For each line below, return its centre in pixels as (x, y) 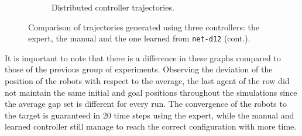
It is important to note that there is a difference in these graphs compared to (143, 57)
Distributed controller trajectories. (113, 7)
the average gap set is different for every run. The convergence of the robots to (146, 104)
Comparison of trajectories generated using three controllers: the (144, 27)
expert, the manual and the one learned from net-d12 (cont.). (139, 38)
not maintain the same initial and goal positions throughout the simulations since (151, 92)
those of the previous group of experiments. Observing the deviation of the (139, 69)
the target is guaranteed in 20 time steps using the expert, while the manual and (150, 115)
